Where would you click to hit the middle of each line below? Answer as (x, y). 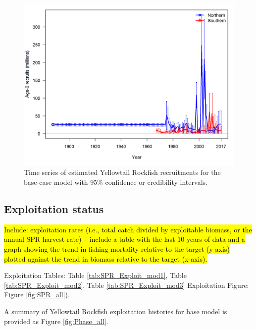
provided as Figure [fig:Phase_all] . (56, 321)
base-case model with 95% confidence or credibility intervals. (116, 182)
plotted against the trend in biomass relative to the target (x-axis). (106, 258)
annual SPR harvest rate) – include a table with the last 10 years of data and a (125, 239)
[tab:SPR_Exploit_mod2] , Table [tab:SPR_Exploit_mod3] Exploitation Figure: (127, 285)
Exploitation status (54, 209)
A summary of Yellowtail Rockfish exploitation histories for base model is (116, 311)
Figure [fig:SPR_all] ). (37, 295)
